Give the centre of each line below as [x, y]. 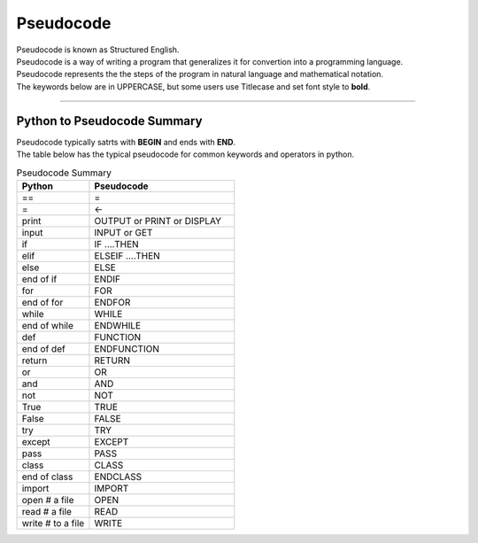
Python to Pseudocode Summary [109, 121]
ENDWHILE [118, 325]
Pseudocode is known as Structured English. [98, 50]
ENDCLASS [118, 477]
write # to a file [53, 523]
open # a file [48, 500]
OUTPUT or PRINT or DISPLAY [158, 221]
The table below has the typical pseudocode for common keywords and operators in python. [185, 154]
